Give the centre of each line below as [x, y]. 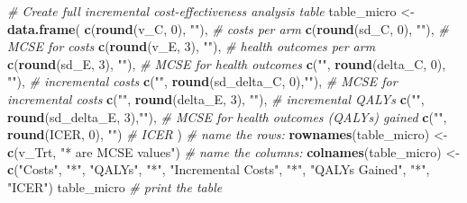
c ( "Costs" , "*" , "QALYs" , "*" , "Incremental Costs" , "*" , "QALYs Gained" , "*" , [219, 169]
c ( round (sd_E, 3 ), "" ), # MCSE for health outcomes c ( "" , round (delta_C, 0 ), [227, 63]
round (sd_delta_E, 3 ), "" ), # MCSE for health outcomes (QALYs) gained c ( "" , [227, 116]
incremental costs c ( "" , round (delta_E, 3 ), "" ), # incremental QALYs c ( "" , [216, 98]
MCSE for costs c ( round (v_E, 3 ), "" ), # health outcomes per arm [192, 46]
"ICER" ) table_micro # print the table [115, 186]
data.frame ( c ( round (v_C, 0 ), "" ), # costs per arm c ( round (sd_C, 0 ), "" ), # [228, 28]
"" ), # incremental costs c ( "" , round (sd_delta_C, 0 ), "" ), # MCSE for [202, 81]
